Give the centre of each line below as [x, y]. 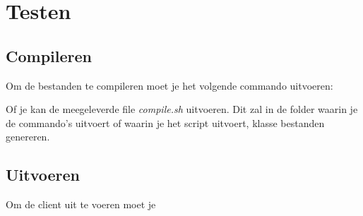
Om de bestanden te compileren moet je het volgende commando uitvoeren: [169, 85]
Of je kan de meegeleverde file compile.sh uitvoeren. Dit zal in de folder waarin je [182, 109]
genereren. [28, 137]
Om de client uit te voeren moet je [81, 204]
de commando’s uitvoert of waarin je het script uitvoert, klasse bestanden [165, 122]
